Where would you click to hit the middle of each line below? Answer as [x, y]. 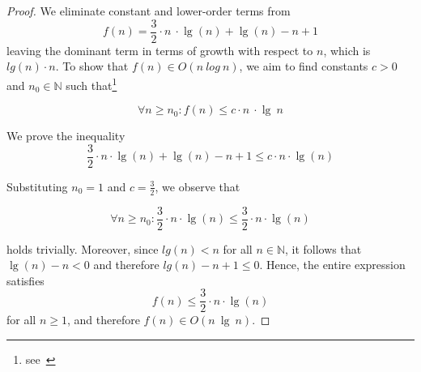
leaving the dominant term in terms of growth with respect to [160, 50]
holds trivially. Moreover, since [83, 248]
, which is [347, 50]
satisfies [26, 280]
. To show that [92, 66]
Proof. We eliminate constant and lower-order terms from [149, 11]
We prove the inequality [66, 136]
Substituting [37, 186]
